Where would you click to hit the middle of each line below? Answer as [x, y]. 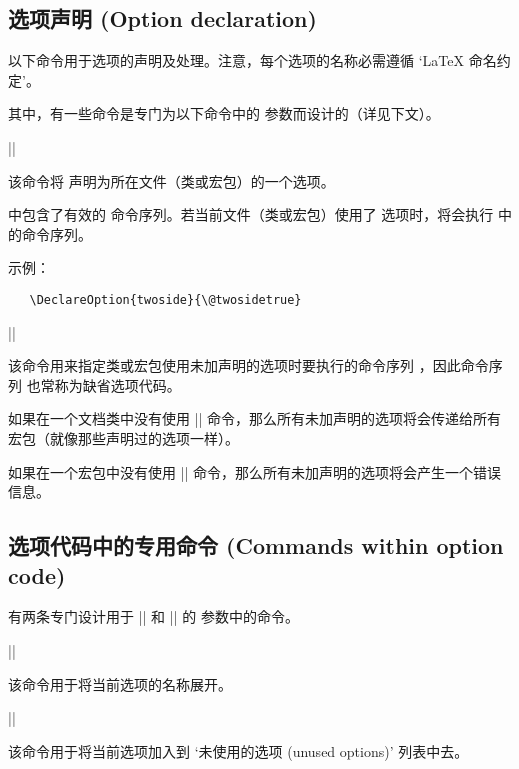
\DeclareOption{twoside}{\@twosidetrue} [165, 299]
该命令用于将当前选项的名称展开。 [120, 683]
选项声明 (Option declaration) [162, 18]
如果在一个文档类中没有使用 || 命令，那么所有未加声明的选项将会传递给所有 [255, 418]
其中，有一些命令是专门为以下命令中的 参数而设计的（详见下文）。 [224, 113]
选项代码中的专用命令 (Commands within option [256, 545]
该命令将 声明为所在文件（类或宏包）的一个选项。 [171, 180]
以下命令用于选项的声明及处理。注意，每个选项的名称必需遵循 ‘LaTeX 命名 [252, 60]
